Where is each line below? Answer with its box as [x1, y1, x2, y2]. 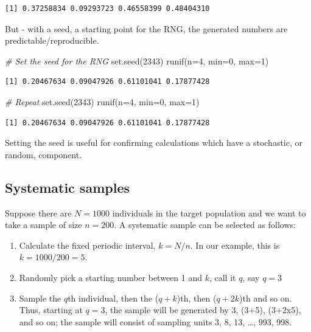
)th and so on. [239, 291, 292, 304]
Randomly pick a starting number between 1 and [19, 271, 202, 283]
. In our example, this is [190, 238, 280, 251]
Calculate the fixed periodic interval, [19, 238, 156, 251]
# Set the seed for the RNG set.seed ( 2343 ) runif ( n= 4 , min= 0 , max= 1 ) [5, 54, 269, 67]
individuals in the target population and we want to [112, 206, 306, 219]
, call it [209, 271, 236, 283]
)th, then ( [176, 291, 217, 304]
